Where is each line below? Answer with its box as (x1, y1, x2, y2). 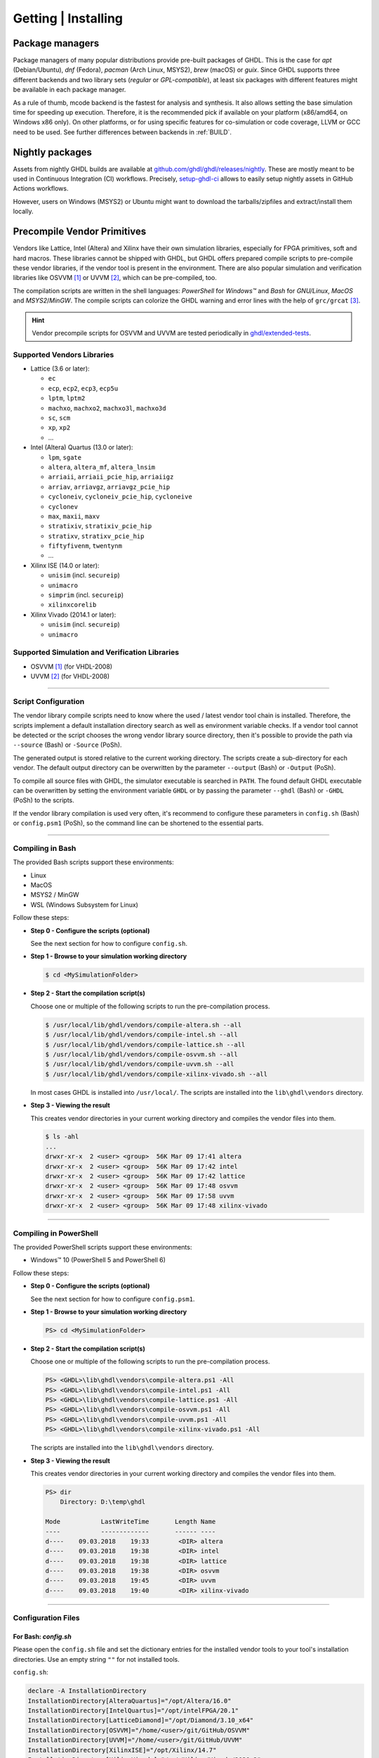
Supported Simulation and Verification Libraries (13, 648, 179, 657)
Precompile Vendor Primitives (13, 226, 147, 238)
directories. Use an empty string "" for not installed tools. (13, 1655, 180, 1663)
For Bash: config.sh (13, 1632, 72, 1641)
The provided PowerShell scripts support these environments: (13, 1243, 192, 1251)
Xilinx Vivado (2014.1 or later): (30, 610, 117, 619)
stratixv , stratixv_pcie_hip (48, 532, 145, 540)
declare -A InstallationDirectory (27, 1687, 147, 1695)
